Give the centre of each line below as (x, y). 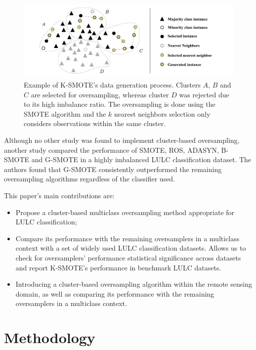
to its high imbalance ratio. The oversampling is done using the (120, 104)
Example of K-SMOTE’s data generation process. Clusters (112, 85)
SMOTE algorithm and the (65, 113)
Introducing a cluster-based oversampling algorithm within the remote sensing (134, 284)
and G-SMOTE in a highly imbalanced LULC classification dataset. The (141, 159)
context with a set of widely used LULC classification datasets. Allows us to (131, 248)
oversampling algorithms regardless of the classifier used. (90, 179)
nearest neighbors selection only (162, 113)
